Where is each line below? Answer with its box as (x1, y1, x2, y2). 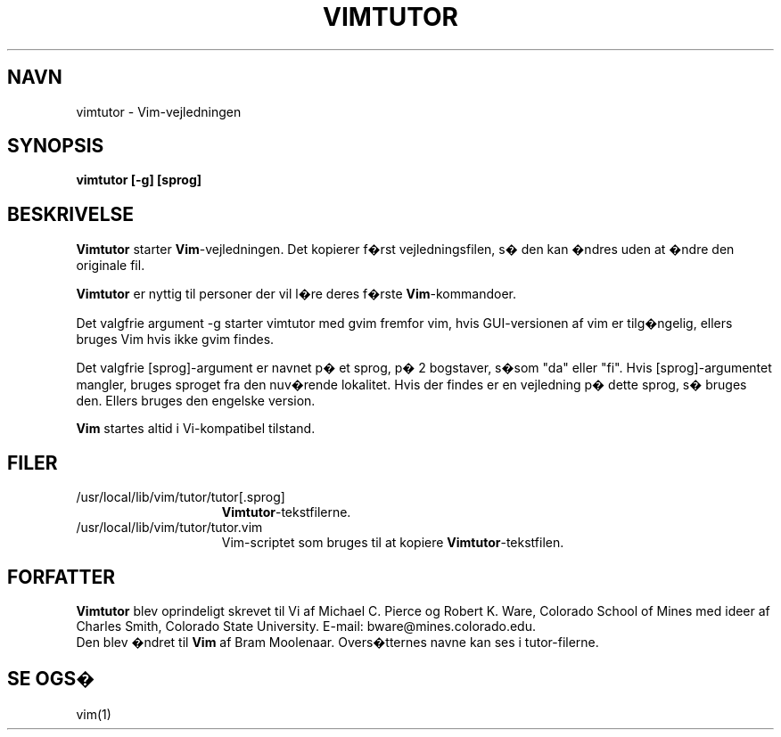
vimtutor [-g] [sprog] (76, 172, 202, 188)
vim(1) (76, 706, 111, 722)
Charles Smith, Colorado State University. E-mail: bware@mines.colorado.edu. (76, 618, 536, 634)
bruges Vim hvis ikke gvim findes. (76, 332, 275, 348)
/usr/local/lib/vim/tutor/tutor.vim (76, 520, 263, 536)
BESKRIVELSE (7, 202, 135, 225)
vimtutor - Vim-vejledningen (76, 103, 242, 119)
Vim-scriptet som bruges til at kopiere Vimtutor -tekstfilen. (221, 535, 564, 551)
